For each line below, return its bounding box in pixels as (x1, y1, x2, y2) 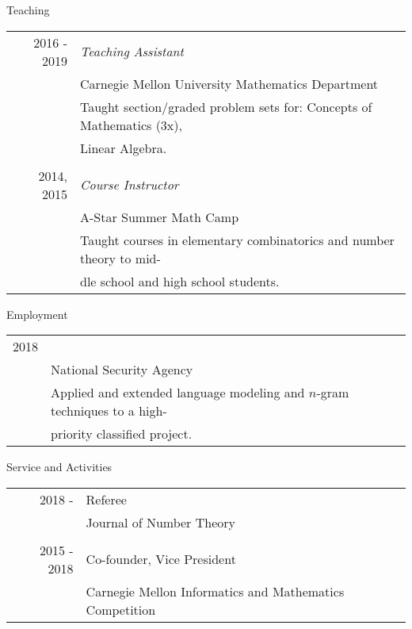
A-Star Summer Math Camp (80, 207, 239, 226)
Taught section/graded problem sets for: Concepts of (80, 97, 372, 116)
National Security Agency (51, 360, 193, 379)
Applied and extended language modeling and (51, 383, 305, 402)
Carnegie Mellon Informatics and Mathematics (86, 581, 345, 600)
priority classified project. (51, 424, 193, 443)
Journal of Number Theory (86, 512, 235, 531)
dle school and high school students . (80, 271, 280, 290)
